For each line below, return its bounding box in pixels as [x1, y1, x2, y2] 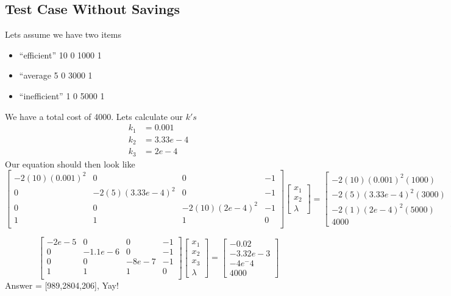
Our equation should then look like [5, 157, 135, 170]
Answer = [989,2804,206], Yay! [5, 279, 119, 292]
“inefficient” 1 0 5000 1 [19, 89, 105, 102]
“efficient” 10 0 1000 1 [19, 48, 102, 61]
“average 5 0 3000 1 [19, 69, 93, 82]
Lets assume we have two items [5, 28, 121, 41]
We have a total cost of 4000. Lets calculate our [5, 110, 183, 122]
